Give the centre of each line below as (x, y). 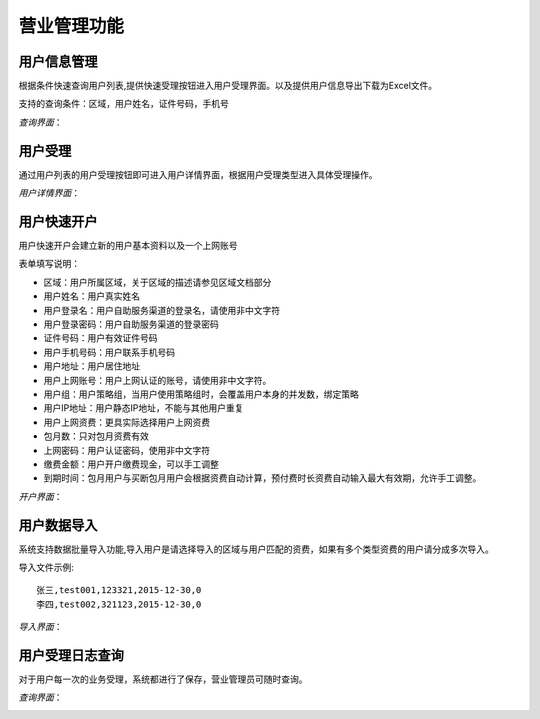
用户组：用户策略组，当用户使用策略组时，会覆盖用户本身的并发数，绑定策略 (201, 394)
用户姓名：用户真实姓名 (91, 296)
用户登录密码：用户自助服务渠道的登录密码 (131, 324)
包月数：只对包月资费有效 (96, 436)
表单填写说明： (49, 264)
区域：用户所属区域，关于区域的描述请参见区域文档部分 (157, 282)
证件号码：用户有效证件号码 (100, 338)
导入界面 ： (40, 627)
